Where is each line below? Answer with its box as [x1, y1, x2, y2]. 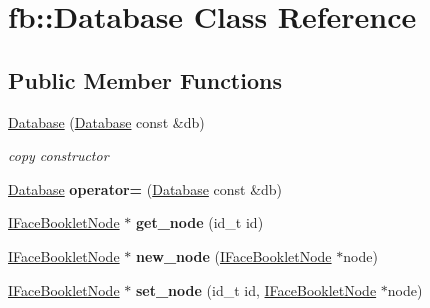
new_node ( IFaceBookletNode [135, 245, 332, 266]
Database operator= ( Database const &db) [8, 178, 283, 199]
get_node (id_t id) [135, 212, 264, 233]
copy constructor [8, 145, 109, 166]
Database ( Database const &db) [8, 111, 205, 132]
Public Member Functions [8, 64, 282, 95]
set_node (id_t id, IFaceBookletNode [135, 279, 377, 300]
